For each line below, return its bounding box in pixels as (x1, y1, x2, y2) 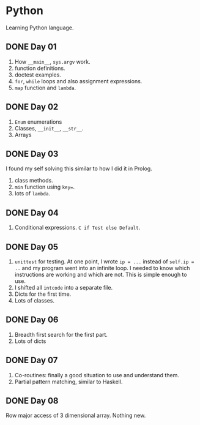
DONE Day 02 (6, 102, 59, 112)
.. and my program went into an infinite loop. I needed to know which (14, 265, 190, 271)
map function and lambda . (14, 84, 76, 91)
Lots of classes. (14, 297, 55, 304)
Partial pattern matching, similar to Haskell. (14, 378, 123, 385)
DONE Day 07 (6, 355, 58, 366)
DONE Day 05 (6, 241, 59, 252)
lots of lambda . (14, 190, 50, 197)
